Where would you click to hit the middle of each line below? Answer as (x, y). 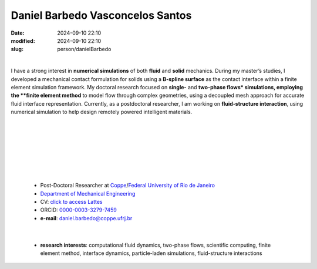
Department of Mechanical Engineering (88, 193)
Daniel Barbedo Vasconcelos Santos (101, 15)
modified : (23, 41)
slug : (17, 49)
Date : (18, 33)
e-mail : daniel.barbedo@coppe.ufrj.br (86, 218)
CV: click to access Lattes (71, 201)
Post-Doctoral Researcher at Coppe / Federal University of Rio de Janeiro (128, 186)
